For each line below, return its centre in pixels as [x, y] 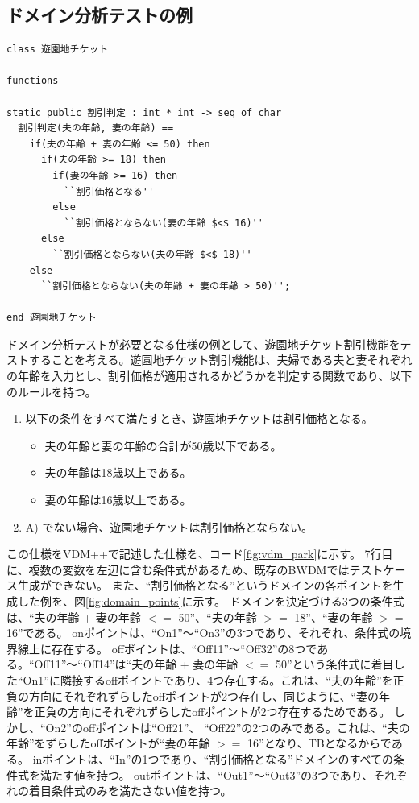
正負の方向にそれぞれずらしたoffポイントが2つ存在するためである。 [212, 712]
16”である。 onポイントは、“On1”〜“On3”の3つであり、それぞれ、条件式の [203, 633]
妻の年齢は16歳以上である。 [118, 500]
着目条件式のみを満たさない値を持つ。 [130, 791]
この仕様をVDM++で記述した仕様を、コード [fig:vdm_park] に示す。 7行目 [200, 554]
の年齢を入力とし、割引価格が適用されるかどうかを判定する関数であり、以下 [209, 376]
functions [33, 81]
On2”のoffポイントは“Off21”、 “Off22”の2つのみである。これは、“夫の [228, 727]
